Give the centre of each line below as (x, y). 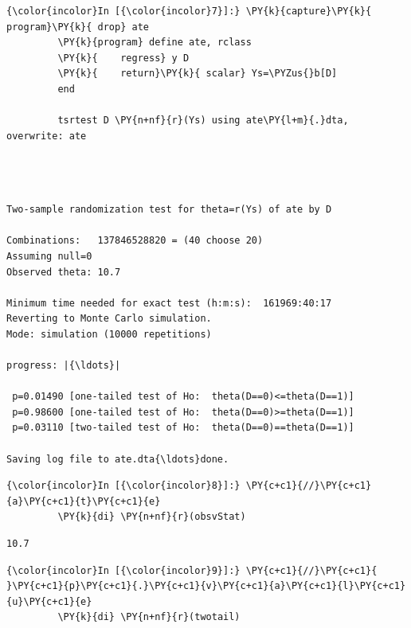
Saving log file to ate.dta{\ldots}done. (118, 459)
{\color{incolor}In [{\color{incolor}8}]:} (123, 486)
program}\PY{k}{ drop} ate (78, 27)
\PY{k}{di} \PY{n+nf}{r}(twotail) (149, 617)
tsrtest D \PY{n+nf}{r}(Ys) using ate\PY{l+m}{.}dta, (203, 121)
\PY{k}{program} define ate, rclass (155, 43)
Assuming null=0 (49, 256)
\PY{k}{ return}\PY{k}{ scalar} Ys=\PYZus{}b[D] (198, 74)
